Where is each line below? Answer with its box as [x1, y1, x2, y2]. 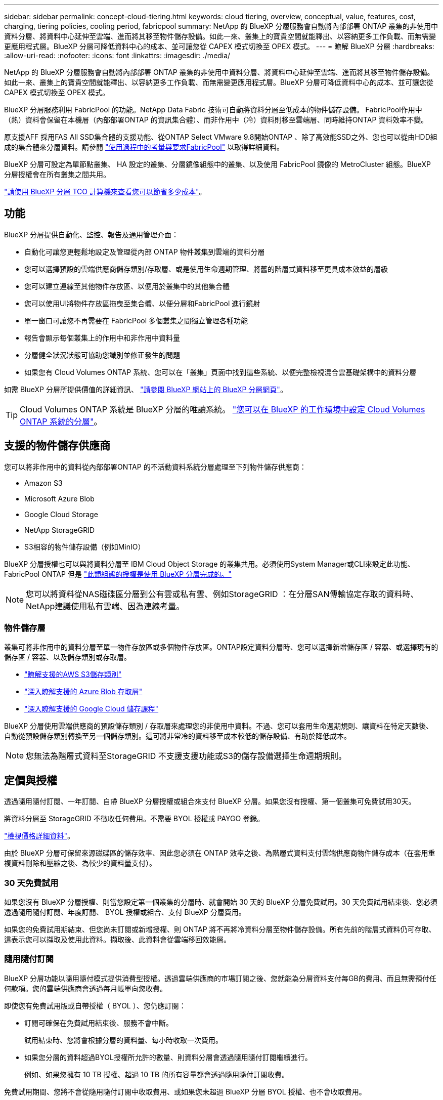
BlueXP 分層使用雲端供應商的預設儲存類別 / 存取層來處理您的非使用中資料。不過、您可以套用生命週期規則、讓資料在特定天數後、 [4, 722, 433, 731]
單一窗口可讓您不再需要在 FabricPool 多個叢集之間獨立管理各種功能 [24, 316, 248, 325]
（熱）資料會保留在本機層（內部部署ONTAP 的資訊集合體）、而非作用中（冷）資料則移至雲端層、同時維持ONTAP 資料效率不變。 [4, 115, 428, 124]
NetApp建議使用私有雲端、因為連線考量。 [26, 601, 185, 611]
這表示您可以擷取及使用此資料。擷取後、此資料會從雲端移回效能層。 [4, 935, 231, 944]
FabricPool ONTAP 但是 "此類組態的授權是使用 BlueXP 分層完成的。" [4, 569, 232, 578]
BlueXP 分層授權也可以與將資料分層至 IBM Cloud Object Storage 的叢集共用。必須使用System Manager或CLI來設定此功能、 [4, 559, 415, 568]
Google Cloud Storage [24, 510, 98, 519]
